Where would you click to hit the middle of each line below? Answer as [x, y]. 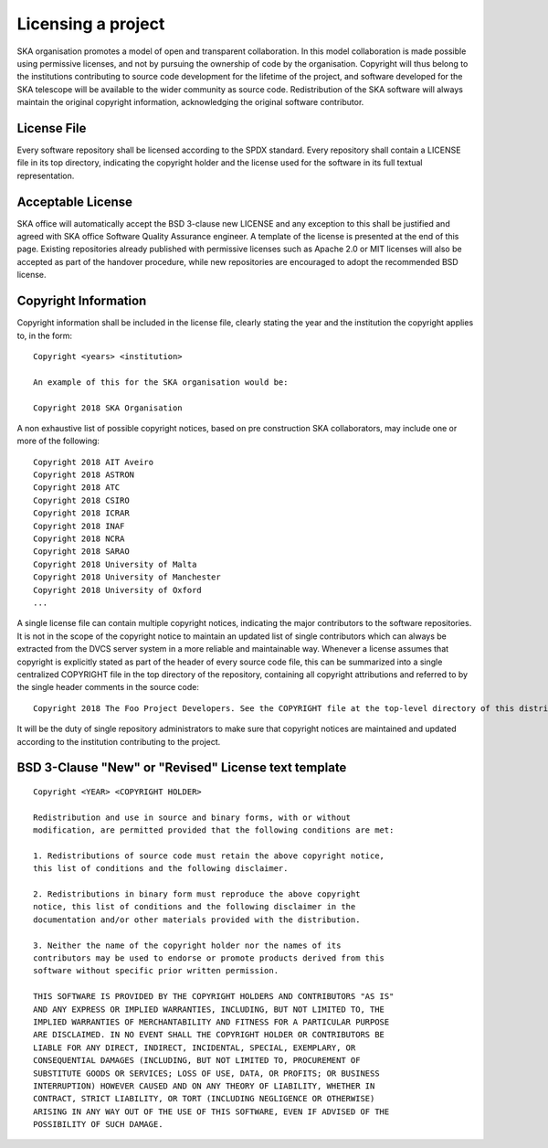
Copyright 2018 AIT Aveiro [94, 462]
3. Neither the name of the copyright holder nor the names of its [187, 945]
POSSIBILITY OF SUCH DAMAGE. [98, 1125]
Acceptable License [74, 202]
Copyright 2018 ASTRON [84, 475]
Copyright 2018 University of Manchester [127, 577]
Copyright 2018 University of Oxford [118, 590]
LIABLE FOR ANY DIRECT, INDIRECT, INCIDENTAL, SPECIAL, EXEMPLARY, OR [195, 1047]
